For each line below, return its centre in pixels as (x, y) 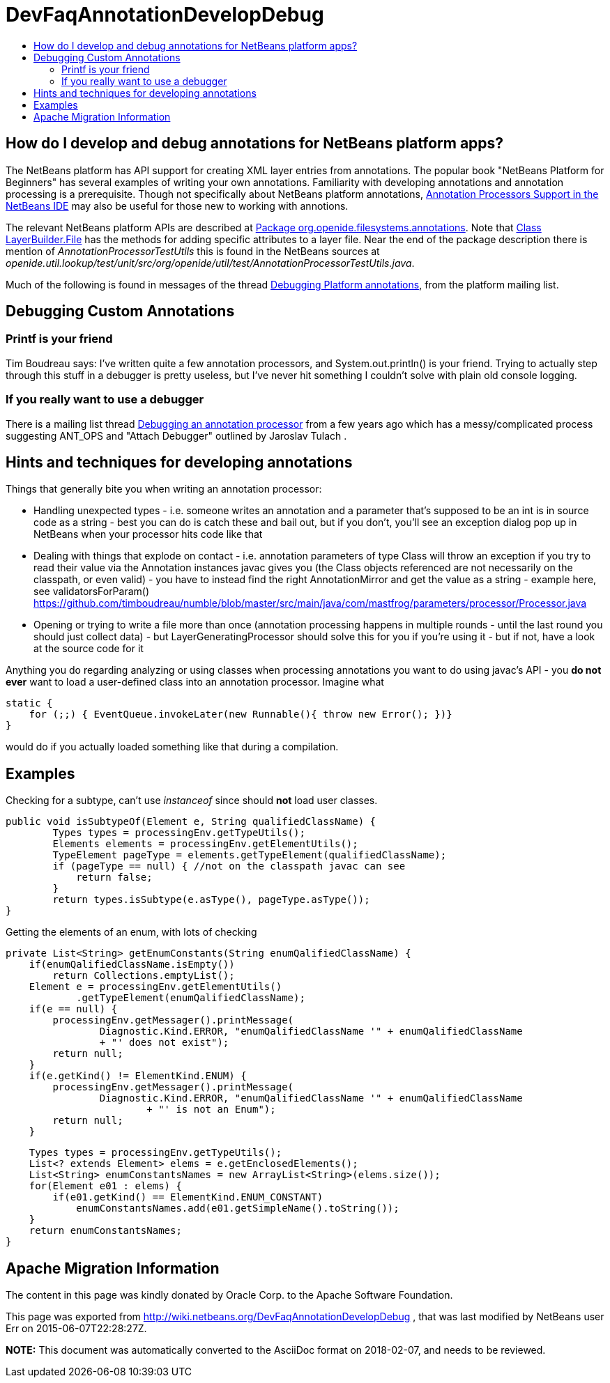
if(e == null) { (73, 1009)
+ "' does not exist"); (164, 1043)
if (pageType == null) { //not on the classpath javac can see (229, 866)
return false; (114, 878)
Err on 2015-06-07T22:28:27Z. (76, 1329)
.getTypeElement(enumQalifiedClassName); (191, 998)
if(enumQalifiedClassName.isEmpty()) (132, 965)
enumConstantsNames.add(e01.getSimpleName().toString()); (238, 1208)
